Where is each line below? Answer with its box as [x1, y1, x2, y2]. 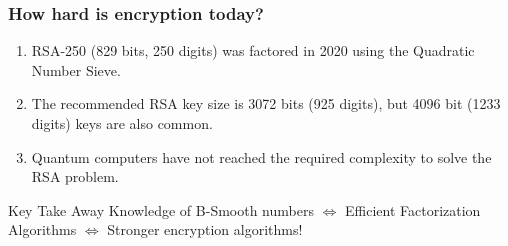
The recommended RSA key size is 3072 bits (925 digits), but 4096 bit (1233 [31, 93, 501, 114]
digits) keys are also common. [31, 113, 213, 133]
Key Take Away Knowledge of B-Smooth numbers [8, 199, 314, 220]
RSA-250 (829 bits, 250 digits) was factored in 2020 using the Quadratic [31, 40, 475, 61]
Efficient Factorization [345, 199, 481, 220]
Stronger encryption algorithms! [107, 219, 303, 240]
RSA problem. [31, 166, 119, 187]
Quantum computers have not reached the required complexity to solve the [31, 146, 492, 167]
